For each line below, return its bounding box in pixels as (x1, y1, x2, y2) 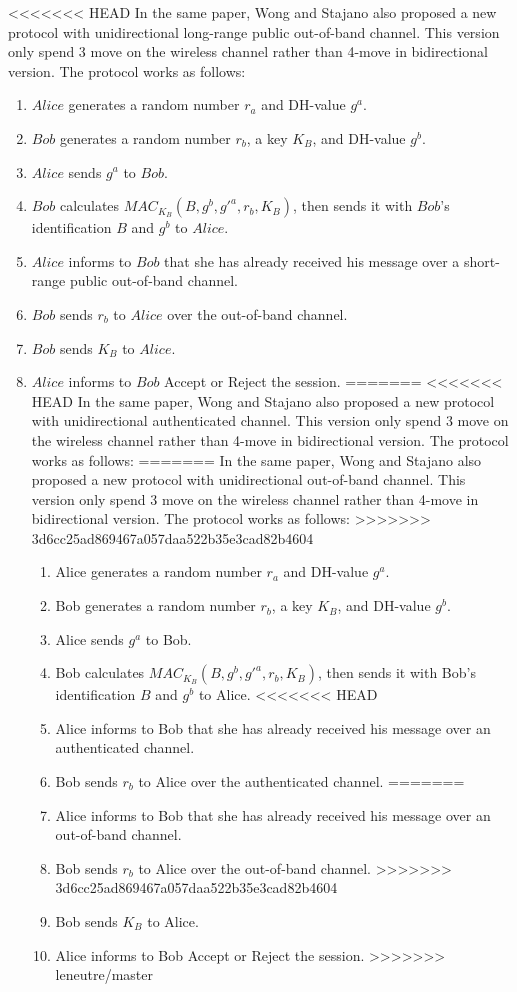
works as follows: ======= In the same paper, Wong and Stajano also (31, 449, 482, 470)
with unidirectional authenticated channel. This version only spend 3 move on (31, 410, 509, 431)
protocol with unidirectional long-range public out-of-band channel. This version (8, 21, 500, 42)
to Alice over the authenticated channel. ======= (138, 771, 465, 792)
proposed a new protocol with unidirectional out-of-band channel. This (31, 469, 466, 490)
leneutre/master (55, 964, 153, 985)
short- (463, 250, 500, 271)
